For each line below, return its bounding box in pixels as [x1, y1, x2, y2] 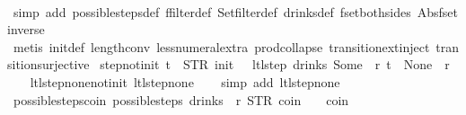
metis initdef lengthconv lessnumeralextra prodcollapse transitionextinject [13, 37, 430, 56]
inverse [7, 20, 45, 39]
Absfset [417, 2, 458, 21]
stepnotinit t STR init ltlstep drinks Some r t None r [100, 55, 450, 74]
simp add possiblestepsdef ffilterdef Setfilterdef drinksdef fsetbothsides [13, 2, 411, 21]
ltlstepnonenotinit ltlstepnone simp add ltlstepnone [30, 72, 340, 91]
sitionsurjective [7, 55, 90, 74]
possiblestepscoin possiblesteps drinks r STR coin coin [13, 90, 349, 109]
